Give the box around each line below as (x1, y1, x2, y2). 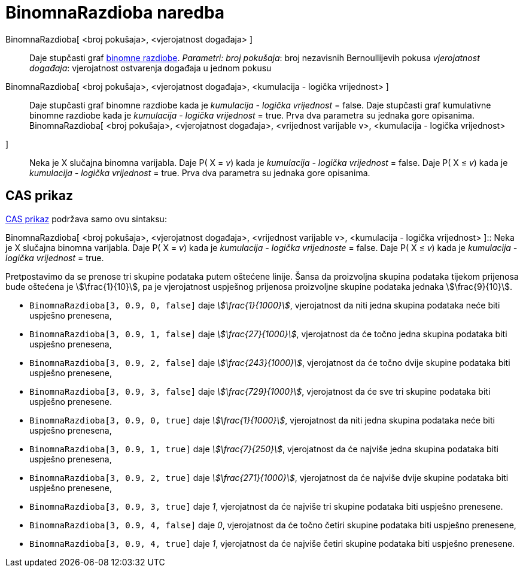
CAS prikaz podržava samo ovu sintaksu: (5, 213, 167, 224)
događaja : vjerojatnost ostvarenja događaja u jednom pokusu (29, 62, 272, 73)
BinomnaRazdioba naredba (5, 2, 225, 23)
